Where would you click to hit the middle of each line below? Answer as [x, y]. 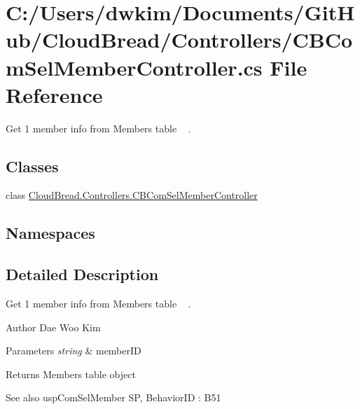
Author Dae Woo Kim [53, 327]
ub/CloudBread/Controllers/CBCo [179, 40]
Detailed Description [82, 274]
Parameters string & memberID [74, 351]
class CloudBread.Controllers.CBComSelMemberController [132, 195]
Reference [54, 94]
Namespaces [50, 233]
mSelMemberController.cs [134, 67]
